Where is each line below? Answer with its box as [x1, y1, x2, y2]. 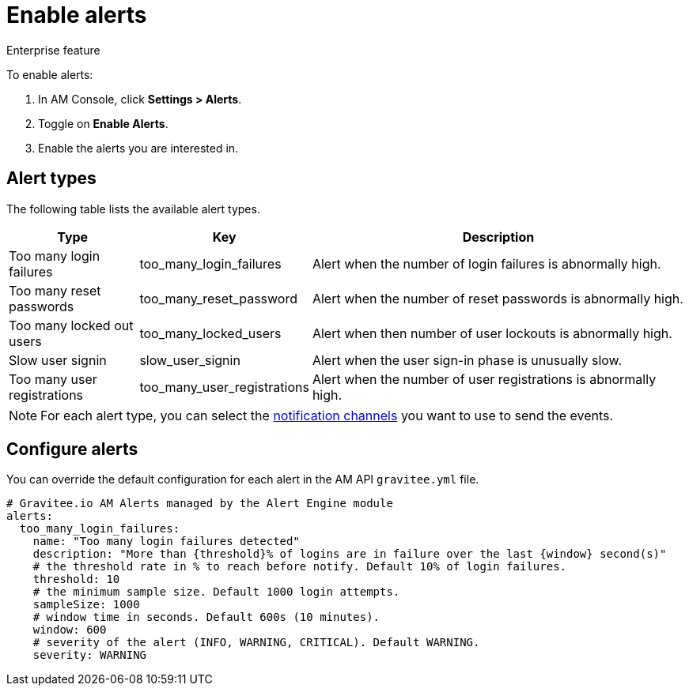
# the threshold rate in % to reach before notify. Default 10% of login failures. [32, 560, 567, 574]
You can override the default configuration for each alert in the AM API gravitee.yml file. [6, 472, 479, 487]
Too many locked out [9, 317, 134, 333]
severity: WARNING [32, 649, 147, 662]
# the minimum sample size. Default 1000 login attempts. [32, 585, 400, 599]
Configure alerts [6, 439, 138, 460]
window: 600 [32, 623, 107, 637]
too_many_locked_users [139, 325, 282, 341]
